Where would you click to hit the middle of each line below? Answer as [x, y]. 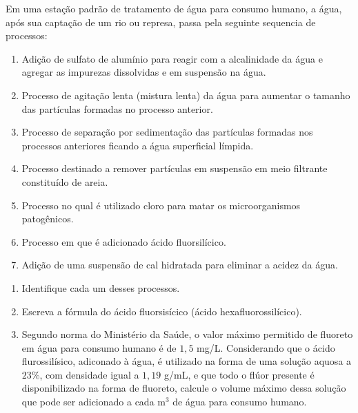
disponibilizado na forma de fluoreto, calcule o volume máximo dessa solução [184, 388]
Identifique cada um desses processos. [101, 287]
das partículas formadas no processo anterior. [117, 108]
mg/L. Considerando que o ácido [266, 347]
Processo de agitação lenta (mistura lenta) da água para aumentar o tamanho [186, 95]
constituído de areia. [65, 181]
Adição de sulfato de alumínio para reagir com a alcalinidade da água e [172, 58]
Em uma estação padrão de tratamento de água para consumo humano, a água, [174, 8]
